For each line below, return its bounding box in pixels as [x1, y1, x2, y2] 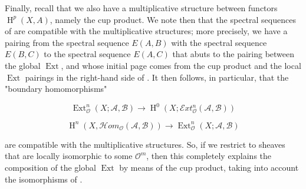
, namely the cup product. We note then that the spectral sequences [50, 13, 296, 25]
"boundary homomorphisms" [5, 82, 107, 95]
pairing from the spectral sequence [5, 36, 129, 48]
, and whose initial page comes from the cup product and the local [61, 59, 301, 71]
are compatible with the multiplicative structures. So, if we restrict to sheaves [5, 138, 285, 150]
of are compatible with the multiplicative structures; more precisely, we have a [5, 25, 288, 37]
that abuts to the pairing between [172, 48, 295, 60]
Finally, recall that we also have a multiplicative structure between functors [5, 2, 278, 14]
